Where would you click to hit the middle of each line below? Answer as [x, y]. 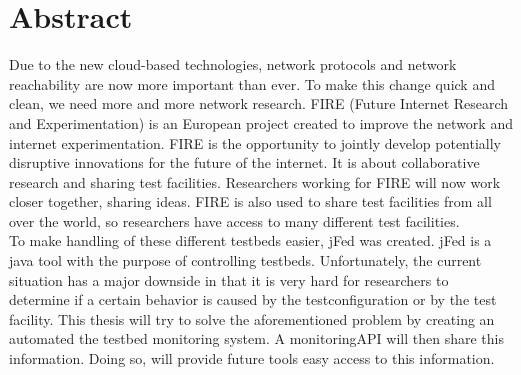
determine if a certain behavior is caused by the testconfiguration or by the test [253, 299]
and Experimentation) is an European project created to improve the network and [261, 122]
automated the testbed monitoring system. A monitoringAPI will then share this [256, 338]
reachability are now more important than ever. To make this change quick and [252, 83]
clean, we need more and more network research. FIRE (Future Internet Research [259, 103]
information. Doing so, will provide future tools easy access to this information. [252, 358]
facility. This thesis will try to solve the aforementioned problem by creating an [252, 318]
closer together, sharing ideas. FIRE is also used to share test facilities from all [250, 201]
